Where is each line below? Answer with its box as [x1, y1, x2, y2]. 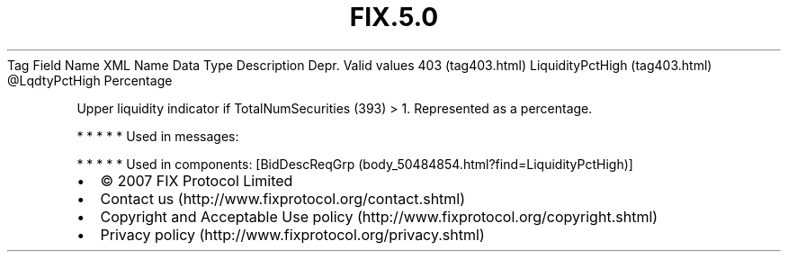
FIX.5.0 [349, 2, 439, 32]
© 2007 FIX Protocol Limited [100, 171, 293, 190]
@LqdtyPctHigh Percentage [7, 72, 173, 88]
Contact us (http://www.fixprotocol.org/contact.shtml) [100, 189, 466, 208]
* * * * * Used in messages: [76, 128, 239, 144]
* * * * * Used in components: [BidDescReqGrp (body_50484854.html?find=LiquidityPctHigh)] [76, 156, 633, 172]
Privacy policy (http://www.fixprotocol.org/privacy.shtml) [100, 225, 485, 244]
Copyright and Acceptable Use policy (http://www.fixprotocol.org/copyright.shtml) [100, 207, 658, 226]
